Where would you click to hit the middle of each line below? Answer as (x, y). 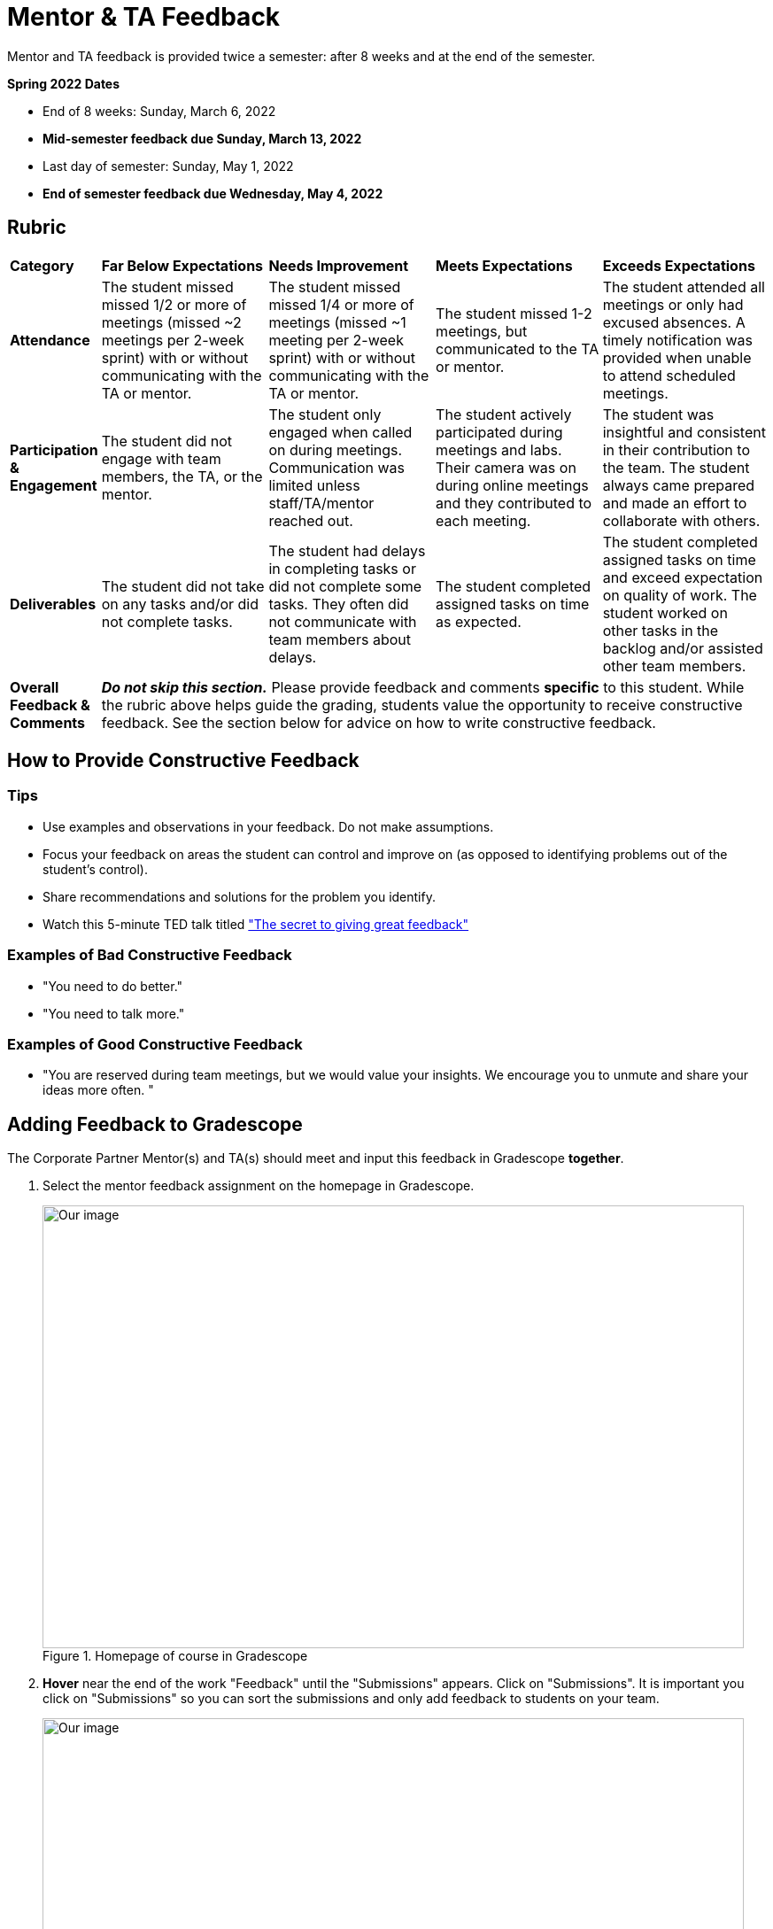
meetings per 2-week (173, 340)
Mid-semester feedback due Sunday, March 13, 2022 (202, 138)
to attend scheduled (669, 375)
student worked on (665, 612)
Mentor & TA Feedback (144, 17)
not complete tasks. (167, 621)
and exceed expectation (683, 577)
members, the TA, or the (182, 476)
